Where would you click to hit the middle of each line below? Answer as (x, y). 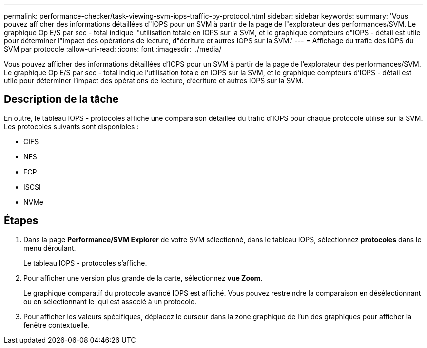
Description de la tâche (61, 99)
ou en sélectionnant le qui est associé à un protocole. (110, 301)
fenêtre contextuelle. (57, 325)
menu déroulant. (50, 248)
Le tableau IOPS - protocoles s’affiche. (85, 263)
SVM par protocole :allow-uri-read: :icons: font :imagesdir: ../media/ (113, 49)
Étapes (21, 221)
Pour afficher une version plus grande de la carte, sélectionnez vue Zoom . (143, 278)
